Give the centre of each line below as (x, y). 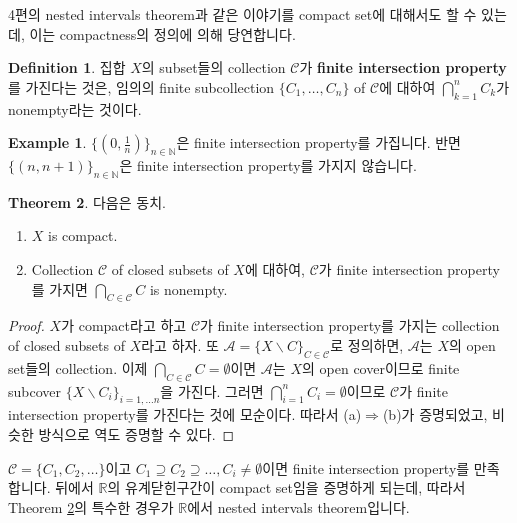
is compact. (83, 235)
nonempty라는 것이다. (75, 108)
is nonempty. (188, 288)
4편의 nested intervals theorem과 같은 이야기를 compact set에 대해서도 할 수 (242, 14)
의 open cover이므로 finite (381, 367)
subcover (35, 390)
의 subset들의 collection (213, 67)
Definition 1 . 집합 (67, 67)
